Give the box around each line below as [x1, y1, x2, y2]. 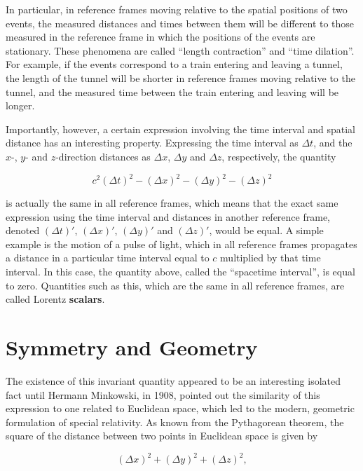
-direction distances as [55, 149, 151, 163]
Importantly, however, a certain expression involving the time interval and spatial [6, 121, 355, 136]
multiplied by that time [220, 250, 321, 265]
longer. [6, 98, 35, 113]
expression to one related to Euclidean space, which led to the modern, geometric [6, 401, 355, 416]
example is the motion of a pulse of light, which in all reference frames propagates [6, 236, 357, 251]
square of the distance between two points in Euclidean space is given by [6, 428, 318, 443]
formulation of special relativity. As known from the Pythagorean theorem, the [6, 414, 344, 429]
